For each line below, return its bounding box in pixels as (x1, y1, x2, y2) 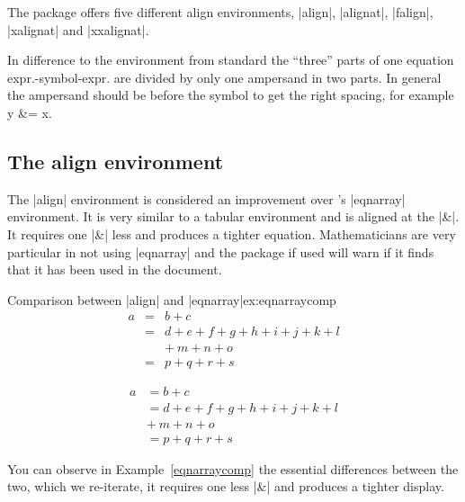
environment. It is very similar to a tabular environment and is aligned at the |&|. (7, 207, 460, 226)
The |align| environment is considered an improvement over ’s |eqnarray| (7, 189, 406, 208)
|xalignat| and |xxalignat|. (7, 20, 149, 39)
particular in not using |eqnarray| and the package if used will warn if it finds (7, 242, 434, 261)
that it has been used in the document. (7, 260, 222, 279)
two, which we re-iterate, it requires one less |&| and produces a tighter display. (7, 477, 444, 496)
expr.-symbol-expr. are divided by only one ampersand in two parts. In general (7, 67, 442, 86)
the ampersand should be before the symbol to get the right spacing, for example (7, 85, 454, 104)
